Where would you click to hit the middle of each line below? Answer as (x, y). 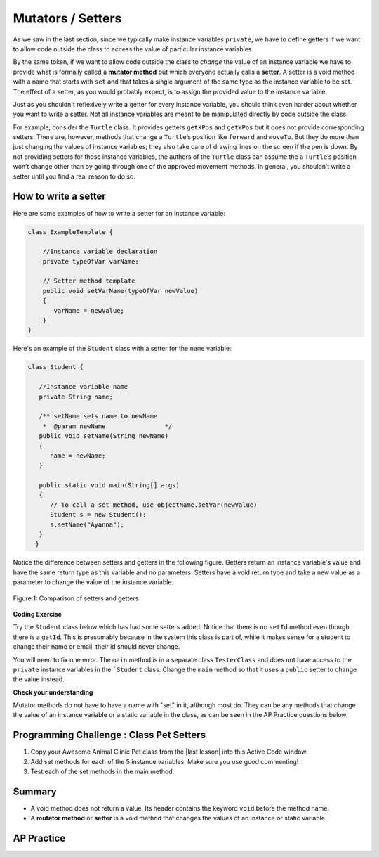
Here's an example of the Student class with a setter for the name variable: (122, 349)
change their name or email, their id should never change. (97, 647)
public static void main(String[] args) (109, 485)
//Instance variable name (84, 387)
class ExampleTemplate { (71, 232)
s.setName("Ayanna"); (87, 524)
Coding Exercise (38, 614)
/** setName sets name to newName (98, 416)
